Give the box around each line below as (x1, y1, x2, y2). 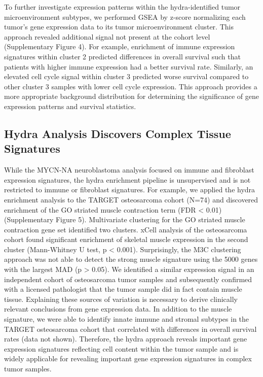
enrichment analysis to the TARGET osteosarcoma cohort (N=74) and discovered (4, 194, 258, 204)
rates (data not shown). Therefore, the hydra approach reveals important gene (4, 333, 247, 344)
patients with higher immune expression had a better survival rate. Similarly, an (4, 61, 253, 72)
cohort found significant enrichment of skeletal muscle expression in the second (4, 234, 248, 245)
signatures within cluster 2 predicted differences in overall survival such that (4, 51, 241, 61)
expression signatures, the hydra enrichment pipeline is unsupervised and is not (4, 174, 251, 185)
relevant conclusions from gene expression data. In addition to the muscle (4, 303, 232, 314)
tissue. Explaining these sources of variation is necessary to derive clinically (4, 293, 238, 304)
